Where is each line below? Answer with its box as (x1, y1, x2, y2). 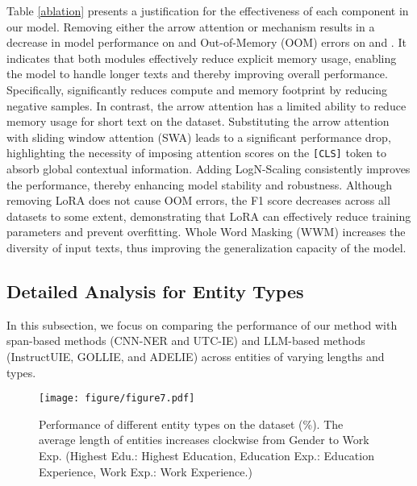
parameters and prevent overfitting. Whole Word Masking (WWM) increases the (6, 223, 406, 240)
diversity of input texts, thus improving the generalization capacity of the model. (6, 239, 407, 255)
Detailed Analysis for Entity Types (6, 278, 304, 303)
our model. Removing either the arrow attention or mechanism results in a (6, 18, 375, 35)
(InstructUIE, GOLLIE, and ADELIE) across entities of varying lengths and (6, 347, 385, 364)
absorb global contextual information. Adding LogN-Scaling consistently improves (6, 160, 411, 177)
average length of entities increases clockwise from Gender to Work (39, 431, 369, 448)
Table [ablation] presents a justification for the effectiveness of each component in (6, 2, 409, 19)
